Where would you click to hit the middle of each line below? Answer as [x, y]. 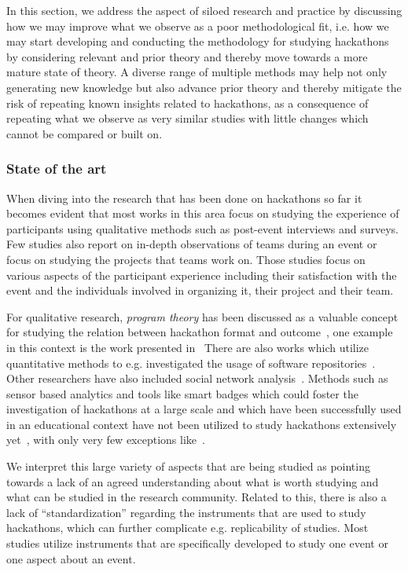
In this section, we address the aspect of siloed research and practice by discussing [204, 10]
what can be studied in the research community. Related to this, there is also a [197, 497]
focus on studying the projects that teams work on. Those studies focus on [186, 259]
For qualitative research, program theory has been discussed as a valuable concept [202, 316]
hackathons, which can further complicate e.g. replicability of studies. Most [187, 528]
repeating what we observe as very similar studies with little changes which [187, 118]
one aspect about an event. [71, 558]
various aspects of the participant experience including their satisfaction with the [202, 275]
